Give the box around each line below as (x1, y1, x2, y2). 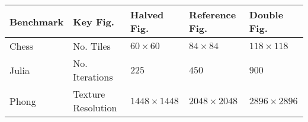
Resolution (73, 101, 117, 114)
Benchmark (9, 14, 64, 28)
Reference (189, 8, 236, 21)
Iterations (73, 70, 113, 84)
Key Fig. (73, 14, 114, 28)
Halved (130, 8, 164, 21)
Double (249, 8, 284, 21)
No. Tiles (73, 39, 111, 53)
